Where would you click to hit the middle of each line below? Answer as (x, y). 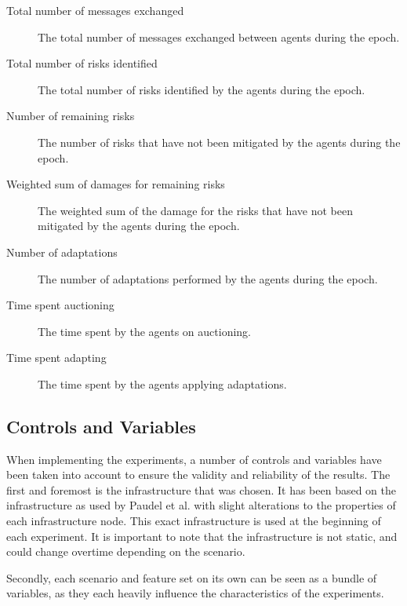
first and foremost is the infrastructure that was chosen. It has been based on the (202, 489)
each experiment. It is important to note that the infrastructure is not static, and (202, 536)
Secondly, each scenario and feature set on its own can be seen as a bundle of (192, 577)
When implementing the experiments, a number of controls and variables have (194, 459)
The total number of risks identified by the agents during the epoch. (202, 89)
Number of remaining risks (71, 116)
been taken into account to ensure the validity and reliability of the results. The (198, 475)
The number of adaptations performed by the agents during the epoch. (208, 278)
